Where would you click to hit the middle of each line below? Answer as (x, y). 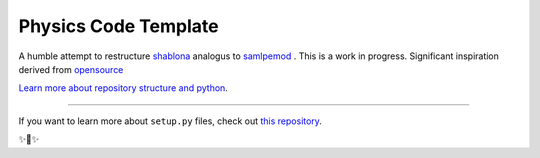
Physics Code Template (118, 26)
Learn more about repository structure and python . (123, 88)
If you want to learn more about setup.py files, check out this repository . (170, 121)
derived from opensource (71, 69)
